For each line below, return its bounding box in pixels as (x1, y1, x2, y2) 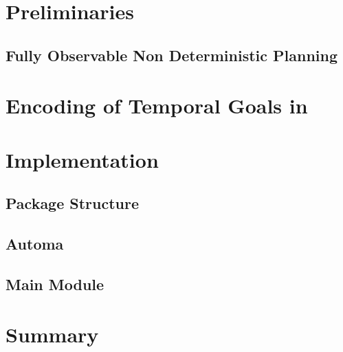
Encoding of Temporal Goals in (5, 91, 308, 120)
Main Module (5, 273, 104, 294)
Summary (5, 320, 99, 349)
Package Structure (5, 192, 140, 214)
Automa (5, 233, 64, 254)
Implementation (5, 145, 159, 173)
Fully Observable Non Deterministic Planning (5, 44, 338, 65)
